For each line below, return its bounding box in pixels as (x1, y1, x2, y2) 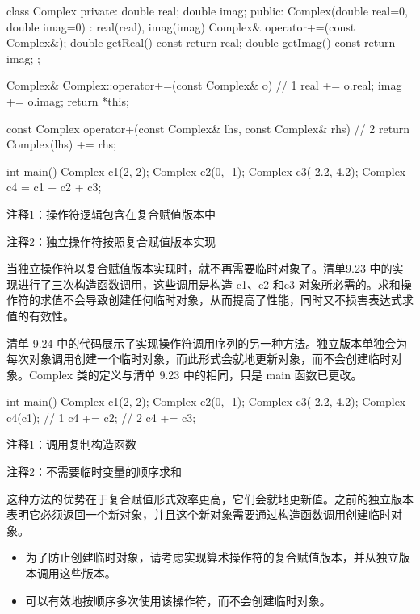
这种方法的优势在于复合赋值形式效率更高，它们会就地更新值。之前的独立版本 (6, 490, 414, 507)
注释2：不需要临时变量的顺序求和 (6, 463, 182, 480)
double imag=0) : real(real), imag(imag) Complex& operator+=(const (6, 18, 355, 35)
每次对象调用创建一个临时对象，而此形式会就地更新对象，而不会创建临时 (6, 350, 391, 367)
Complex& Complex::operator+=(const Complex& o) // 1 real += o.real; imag (6, 77, 402, 94)
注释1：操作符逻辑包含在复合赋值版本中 (6, 205, 216, 222)
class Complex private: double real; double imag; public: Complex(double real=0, (6, 2, 408, 19)
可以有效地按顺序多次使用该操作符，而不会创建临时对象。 (25, 591, 331, 608)
